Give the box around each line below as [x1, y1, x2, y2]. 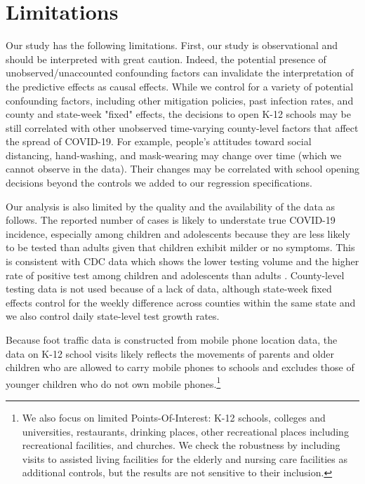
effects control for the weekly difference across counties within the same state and [6, 295, 356, 309]
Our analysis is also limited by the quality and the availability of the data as [6, 199, 336, 213]
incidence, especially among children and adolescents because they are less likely [6, 226, 350, 241]
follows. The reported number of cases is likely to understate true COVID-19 [6, 213, 336, 227]
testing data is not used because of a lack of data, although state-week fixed [6, 281, 332, 296]
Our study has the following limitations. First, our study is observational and [6, 38, 338, 53]
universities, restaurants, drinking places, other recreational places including [22, 424, 349, 438]
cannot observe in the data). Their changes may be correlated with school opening [6, 161, 359, 176]
